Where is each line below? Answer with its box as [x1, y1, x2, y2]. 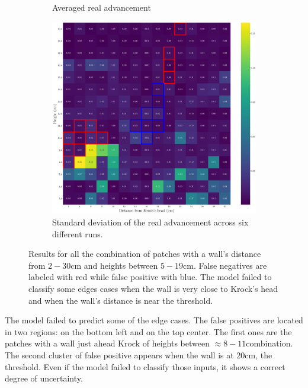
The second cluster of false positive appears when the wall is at [5, 348, 234, 361]
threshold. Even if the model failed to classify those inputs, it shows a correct [5, 360, 285, 373]
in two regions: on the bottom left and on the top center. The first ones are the [5, 325, 292, 338]
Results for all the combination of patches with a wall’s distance [28, 247, 261, 260]
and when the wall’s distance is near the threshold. [28, 294, 213, 306]
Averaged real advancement [52, 1, 151, 13]
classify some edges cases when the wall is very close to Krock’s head [28, 282, 278, 294]
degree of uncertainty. [5, 372, 83, 384]
